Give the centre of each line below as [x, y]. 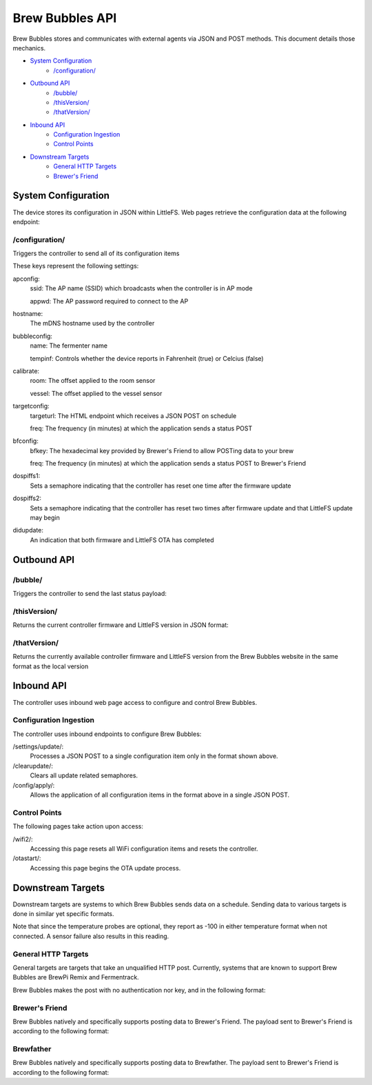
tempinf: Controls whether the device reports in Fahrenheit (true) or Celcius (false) [147, 358]
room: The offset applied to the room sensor [93, 381]
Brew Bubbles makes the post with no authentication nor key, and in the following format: [139, 990]
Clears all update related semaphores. [84, 775]
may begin [45, 518]
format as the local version [51, 666]
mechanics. [29, 48]
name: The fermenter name [69, 346]
